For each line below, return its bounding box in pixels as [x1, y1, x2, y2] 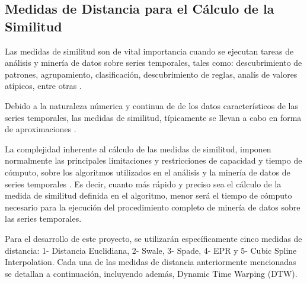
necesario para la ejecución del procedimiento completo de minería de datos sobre [5, 200, 300, 213]
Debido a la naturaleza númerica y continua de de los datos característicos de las [5, 99, 298, 111]
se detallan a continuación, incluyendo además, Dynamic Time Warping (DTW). [5, 267, 298, 279]
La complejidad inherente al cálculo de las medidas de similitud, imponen [5, 142, 271, 155]
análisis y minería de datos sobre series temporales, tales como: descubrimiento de [5, 56, 302, 69]
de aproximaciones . [5, 123, 76, 135]
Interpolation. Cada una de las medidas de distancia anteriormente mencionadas [5, 256, 296, 268]
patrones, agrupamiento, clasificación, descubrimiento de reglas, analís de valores [5, 68, 298, 80]
